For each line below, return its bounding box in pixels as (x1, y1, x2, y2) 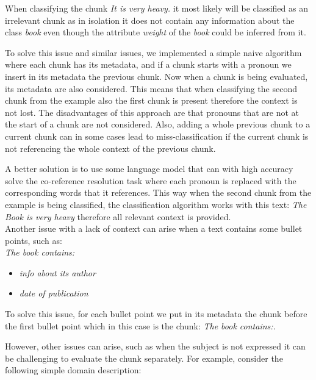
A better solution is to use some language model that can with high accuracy (5, 162, 293, 175)
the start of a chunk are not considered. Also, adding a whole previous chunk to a (5, 118, 311, 131)
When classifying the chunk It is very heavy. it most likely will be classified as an (5, 2, 308, 14)
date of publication (19, 287, 88, 299)
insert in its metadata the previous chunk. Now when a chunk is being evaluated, (5, 70, 308, 82)
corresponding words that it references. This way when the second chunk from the (5, 186, 312, 199)
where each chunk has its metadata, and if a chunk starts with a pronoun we (5, 58, 292, 71)
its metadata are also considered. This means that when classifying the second (5, 82, 297, 95)
